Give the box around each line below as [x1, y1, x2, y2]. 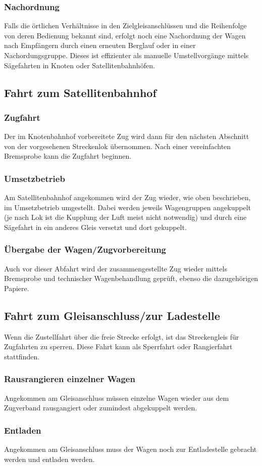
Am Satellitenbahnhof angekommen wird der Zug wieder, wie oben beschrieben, [4, 192, 251, 203]
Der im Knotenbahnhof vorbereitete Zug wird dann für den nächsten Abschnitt [4, 131, 249, 142]
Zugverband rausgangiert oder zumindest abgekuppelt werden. [4, 402, 197, 413]
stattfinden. [4, 351, 40, 361]
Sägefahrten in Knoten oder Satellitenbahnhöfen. [4, 60, 155, 70]
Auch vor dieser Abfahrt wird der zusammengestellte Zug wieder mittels [4, 263, 227, 273]
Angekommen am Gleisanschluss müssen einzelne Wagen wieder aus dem [4, 392, 229, 403]
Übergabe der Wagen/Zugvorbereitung [4, 243, 167, 256]
